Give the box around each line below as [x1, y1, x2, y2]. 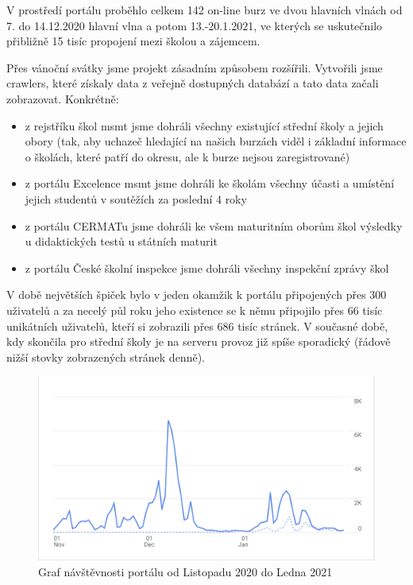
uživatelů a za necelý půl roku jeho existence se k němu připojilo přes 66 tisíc [6, 301, 383, 318]
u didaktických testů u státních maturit [25, 233, 218, 250]
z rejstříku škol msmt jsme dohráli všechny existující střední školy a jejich [25, 117, 384, 134]
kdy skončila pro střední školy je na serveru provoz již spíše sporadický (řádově [6, 333, 391, 350]
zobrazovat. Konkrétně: [6, 90, 119, 107]
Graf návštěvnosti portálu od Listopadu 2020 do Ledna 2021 [38, 563, 333, 579]
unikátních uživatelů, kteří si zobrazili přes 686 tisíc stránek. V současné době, [6, 317, 388, 334]
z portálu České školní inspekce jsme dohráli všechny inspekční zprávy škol [25, 259, 389, 276]
